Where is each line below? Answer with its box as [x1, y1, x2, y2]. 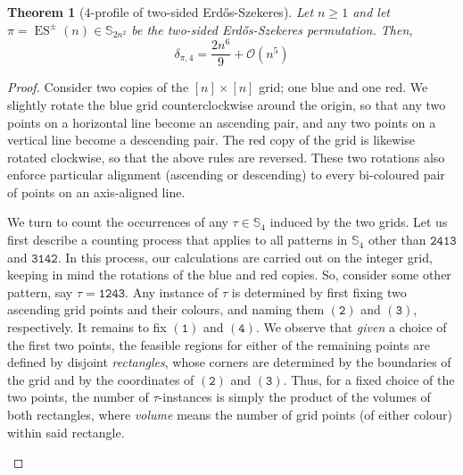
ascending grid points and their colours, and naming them [7, 300, 325, 319]
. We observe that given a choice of [255, 318, 447, 337]
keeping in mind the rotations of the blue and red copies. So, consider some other [7, 265, 451, 284]
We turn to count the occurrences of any [7, 212, 228, 231]
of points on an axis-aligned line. [7, 182, 186, 201]
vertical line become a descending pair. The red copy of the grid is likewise [7, 130, 415, 149]
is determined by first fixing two [231, 282, 407, 301]
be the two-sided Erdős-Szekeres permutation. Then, [131, 20, 413, 38]
